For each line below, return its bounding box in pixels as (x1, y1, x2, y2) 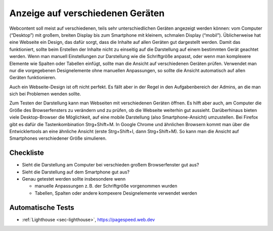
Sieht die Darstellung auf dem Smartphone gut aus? (22, 169, 130, 175)
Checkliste (9, 149, 44, 157)
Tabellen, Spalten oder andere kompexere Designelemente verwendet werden (34, 190, 197, 196)
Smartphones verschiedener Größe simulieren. (9, 135, 107, 141)
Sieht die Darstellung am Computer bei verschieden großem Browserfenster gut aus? (22, 162, 199, 168)
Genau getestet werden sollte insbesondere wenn (22, 176, 126, 182)
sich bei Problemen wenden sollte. (9, 91, 81, 97)
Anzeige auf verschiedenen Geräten (9, 8, 165, 19)
